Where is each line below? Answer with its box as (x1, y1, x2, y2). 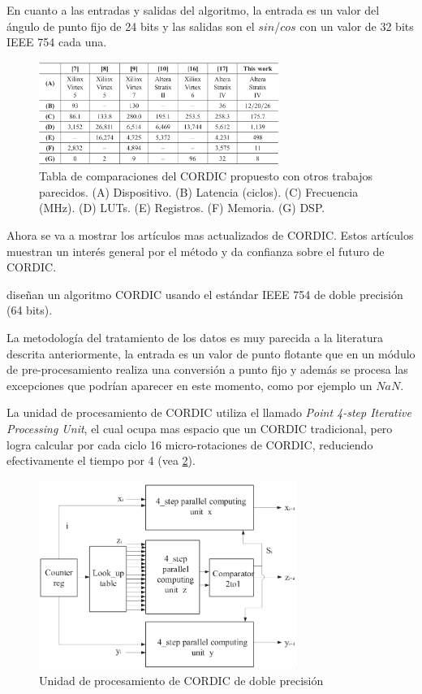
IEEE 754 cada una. (6, 33, 107, 50)
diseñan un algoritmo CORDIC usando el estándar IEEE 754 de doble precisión (6, 285, 403, 302)
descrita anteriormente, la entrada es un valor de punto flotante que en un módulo (6, 345, 416, 362)
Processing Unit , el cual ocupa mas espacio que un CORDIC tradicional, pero (6, 419, 393, 436)
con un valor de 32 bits (299, 17, 414, 34)
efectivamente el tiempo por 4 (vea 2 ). (6, 452, 196, 469)
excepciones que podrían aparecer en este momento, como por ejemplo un (6, 376, 372, 393)
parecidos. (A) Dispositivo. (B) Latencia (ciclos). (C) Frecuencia (39, 183, 359, 200)
